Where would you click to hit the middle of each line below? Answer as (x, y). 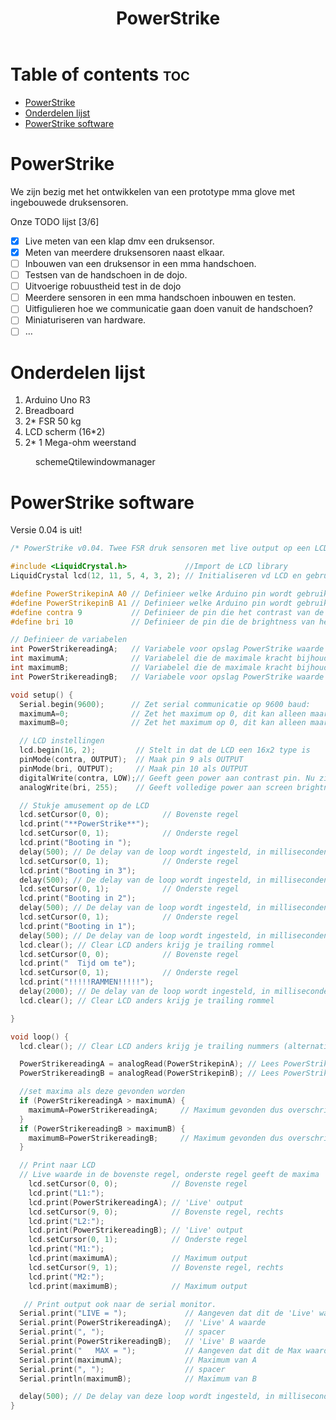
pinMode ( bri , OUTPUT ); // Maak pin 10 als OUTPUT (133, 768)
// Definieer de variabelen (69, 640)
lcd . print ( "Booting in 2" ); (78, 898)
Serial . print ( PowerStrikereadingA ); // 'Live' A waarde (143, 1323)
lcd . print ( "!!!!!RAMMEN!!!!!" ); (87, 982)
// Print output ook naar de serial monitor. (120, 1304)
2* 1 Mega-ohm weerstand (80, 443)
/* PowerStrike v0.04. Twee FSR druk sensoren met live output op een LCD (169, 548)
